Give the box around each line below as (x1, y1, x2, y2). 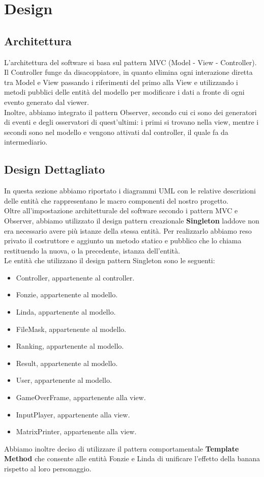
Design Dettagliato (4, 161, 105, 177)
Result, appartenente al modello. (16, 357, 118, 368)
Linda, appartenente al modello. (16, 306, 116, 317)
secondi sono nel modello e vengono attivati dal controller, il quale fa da (4, 126, 228, 137)
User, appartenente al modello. (16, 375, 112, 385)
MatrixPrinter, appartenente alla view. (16, 426, 137, 437)
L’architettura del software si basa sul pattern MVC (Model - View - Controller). (4, 57, 257, 67)
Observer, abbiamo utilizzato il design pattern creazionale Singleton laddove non (4, 215, 259, 226)
